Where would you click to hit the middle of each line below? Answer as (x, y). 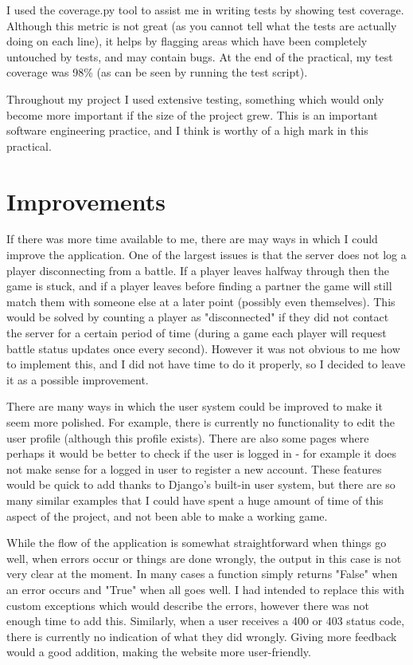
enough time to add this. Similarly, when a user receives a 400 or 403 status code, (206, 621)
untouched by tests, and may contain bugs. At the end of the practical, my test (200, 56)
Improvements (86, 201)
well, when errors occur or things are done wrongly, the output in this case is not (204, 558)
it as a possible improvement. (78, 379)
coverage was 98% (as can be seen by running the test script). (157, 72)
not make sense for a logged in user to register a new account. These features (194, 468)
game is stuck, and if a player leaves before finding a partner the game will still (199, 286)
